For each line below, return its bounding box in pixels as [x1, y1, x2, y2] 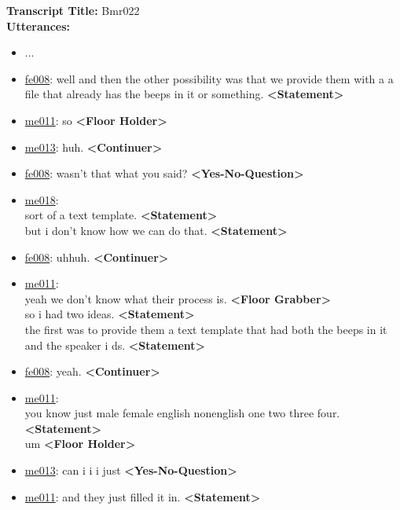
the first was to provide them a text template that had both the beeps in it [24, 321, 387, 337]
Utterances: [6, 17, 71, 34]
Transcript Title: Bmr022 [6, 2, 140, 18]
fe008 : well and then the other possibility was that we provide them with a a [24, 70, 394, 86]
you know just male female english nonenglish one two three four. [24, 405, 340, 421]
